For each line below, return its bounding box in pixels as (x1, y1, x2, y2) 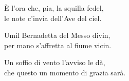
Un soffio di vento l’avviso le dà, (4, 57, 105, 68)
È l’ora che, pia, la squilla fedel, (4, 3, 104, 13)
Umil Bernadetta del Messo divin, (4, 30, 110, 40)
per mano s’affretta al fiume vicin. (4, 39, 112, 50)
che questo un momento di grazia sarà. (4, 67, 126, 77)
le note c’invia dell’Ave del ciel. (4, 12, 102, 23)
